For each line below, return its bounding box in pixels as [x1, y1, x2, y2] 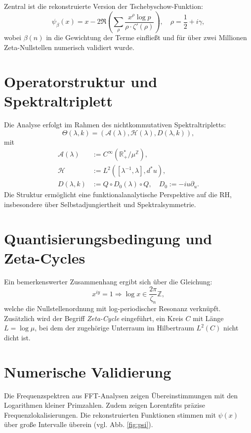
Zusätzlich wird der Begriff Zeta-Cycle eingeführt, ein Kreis [4, 313, 183, 323]
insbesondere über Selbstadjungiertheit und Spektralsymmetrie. [4, 199, 196, 209]
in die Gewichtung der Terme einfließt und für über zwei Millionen [46, 32, 247, 43]
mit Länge [193, 313, 224, 323]
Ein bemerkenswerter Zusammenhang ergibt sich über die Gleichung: [4, 276, 212, 286]
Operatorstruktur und [4, 71, 158, 91]
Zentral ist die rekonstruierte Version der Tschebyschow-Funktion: [4, 1, 203, 11]
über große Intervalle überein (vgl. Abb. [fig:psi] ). [4, 419, 153, 430]
